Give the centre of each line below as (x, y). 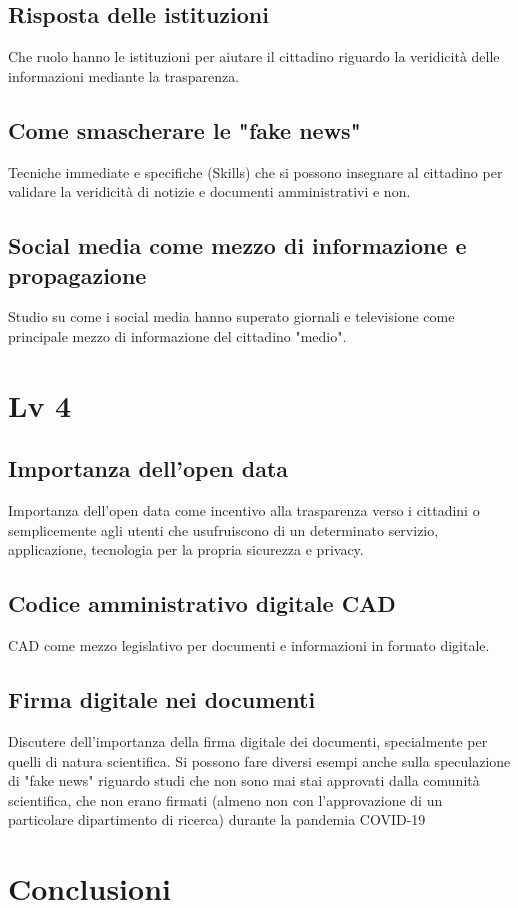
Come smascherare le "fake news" (184, 129)
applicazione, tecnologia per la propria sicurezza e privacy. (186, 549)
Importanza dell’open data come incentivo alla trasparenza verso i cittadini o (244, 510)
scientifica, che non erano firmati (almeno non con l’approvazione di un (225, 799)
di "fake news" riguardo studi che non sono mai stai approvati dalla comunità (244, 780)
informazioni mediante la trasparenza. (124, 75)
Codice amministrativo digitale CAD (202, 603)
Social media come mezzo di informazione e (237, 245)
